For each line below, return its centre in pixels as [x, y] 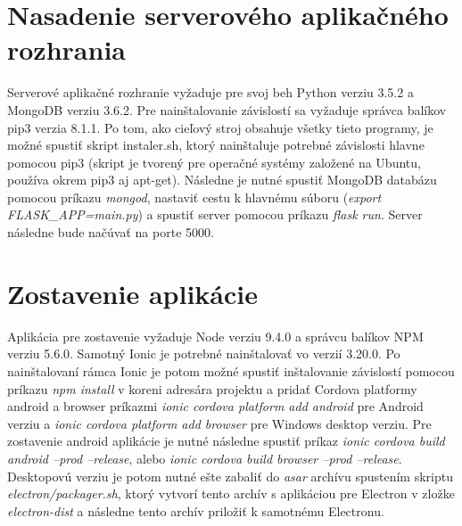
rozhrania [66, 49]
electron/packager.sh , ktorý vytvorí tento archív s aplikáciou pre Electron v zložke [231, 493]
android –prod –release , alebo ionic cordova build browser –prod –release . [205, 458]
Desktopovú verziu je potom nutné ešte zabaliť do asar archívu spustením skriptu [230, 476]
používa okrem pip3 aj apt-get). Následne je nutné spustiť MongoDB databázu [222, 180]
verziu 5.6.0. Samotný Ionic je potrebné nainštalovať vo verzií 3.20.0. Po [204, 353]
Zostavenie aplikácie [132, 293]
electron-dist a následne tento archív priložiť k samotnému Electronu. [196, 510]
